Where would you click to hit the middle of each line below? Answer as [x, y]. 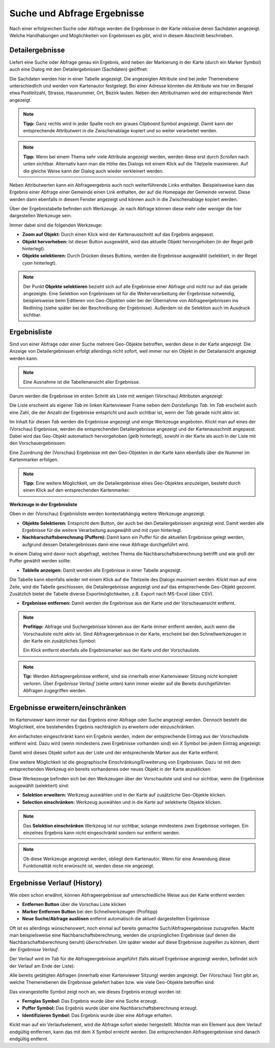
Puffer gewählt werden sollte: [40, 561]
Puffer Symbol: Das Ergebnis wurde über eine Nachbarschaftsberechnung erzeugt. [110, 1008]
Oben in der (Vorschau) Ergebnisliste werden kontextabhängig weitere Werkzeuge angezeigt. [107, 514]
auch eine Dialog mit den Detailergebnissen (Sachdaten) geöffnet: [79, 69]
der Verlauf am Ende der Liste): [42, 966]
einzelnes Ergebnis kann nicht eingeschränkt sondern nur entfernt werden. [102, 833]
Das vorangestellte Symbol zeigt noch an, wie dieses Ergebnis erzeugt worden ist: [95, 992]
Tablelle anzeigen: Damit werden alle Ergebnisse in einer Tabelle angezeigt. [102, 570]
